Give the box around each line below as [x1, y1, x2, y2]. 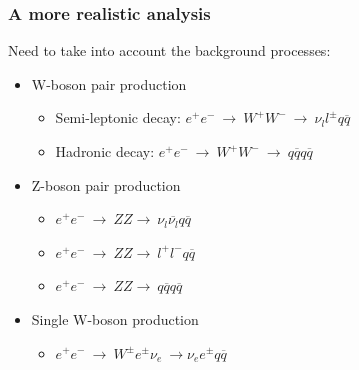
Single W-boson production [31, 308, 199, 329]
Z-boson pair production [31, 174, 181, 195]
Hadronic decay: [55, 141, 155, 161]
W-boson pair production [31, 73, 187, 94]
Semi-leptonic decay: [55, 107, 181, 128]
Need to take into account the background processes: [8, 40, 331, 61]
